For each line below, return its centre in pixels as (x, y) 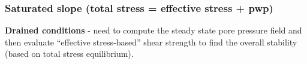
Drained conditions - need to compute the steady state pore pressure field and (153, 30)
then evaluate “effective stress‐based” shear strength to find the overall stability (151, 42)
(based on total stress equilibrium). (69, 54)
